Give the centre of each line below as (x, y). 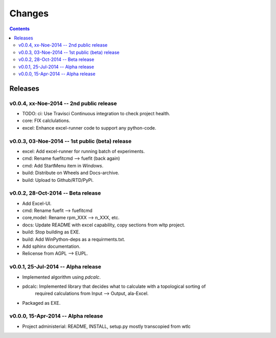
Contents (20, 29)
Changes (29, 13)
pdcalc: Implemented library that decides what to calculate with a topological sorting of (114, 286)
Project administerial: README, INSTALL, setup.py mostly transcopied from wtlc (107, 326)
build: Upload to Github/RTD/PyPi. (58, 180)
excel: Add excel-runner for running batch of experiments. (84, 151)
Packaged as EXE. (41, 303)
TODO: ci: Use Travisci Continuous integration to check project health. (96, 114)
